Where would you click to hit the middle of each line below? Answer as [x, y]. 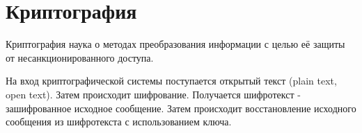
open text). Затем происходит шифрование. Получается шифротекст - [153, 94]
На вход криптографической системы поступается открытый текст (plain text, [171, 81]
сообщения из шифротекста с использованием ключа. [119, 122]
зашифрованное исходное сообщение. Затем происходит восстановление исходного [181, 108]
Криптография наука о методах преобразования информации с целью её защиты [175, 44]
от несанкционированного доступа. [80, 57]
